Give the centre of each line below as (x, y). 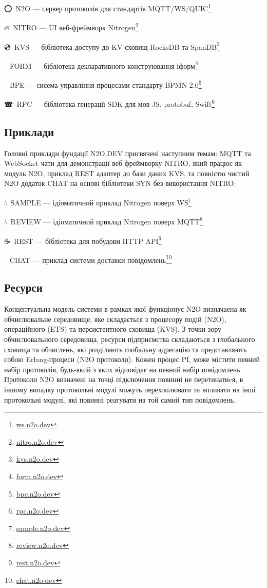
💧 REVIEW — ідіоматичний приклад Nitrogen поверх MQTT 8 (103, 221)
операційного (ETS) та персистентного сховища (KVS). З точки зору (113, 329)
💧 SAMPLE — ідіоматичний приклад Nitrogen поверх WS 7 (98, 202)
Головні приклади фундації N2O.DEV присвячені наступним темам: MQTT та (128, 153)
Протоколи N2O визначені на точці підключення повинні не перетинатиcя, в (124, 379)
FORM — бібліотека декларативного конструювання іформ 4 (104, 65)
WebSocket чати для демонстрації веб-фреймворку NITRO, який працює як (123, 163)
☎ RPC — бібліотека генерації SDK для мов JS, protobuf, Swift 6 (110, 103)
